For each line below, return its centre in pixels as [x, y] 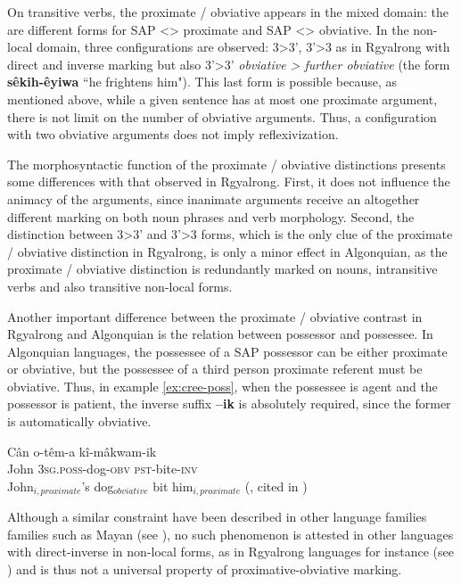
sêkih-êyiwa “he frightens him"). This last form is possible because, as [202, 82]
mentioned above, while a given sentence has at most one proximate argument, [222, 99]
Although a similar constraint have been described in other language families [217, 517]
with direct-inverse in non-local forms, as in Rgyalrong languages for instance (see [230, 552]
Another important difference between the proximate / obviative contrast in [215, 316]
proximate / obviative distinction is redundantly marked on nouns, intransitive [222, 269]
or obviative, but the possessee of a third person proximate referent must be [215, 369]
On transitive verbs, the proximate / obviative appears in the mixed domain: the [228, 12]
